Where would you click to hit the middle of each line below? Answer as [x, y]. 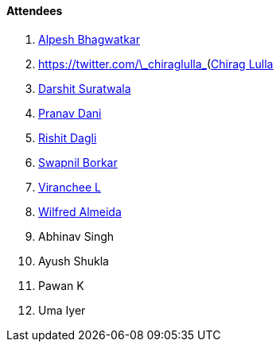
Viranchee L [70, 187]
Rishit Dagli [68, 137]
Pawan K [61, 285]
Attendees [35, 11]
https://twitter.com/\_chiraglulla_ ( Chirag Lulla [156, 64]
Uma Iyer [62, 310]
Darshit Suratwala [85, 88]
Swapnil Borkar [78, 162]
